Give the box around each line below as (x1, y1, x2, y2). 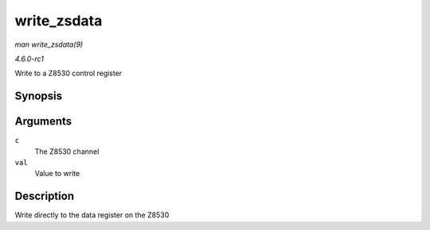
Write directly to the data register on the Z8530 (14, 210, 170, 220)
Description (14, 190, 75, 203)
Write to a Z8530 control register (14, 68, 123, 79)
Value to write (34, 169, 80, 178)
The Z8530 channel (34, 147, 100, 156)
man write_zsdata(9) (14, 40, 84, 49)
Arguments (14, 115, 72, 128)
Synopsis (14, 90, 63, 103)
